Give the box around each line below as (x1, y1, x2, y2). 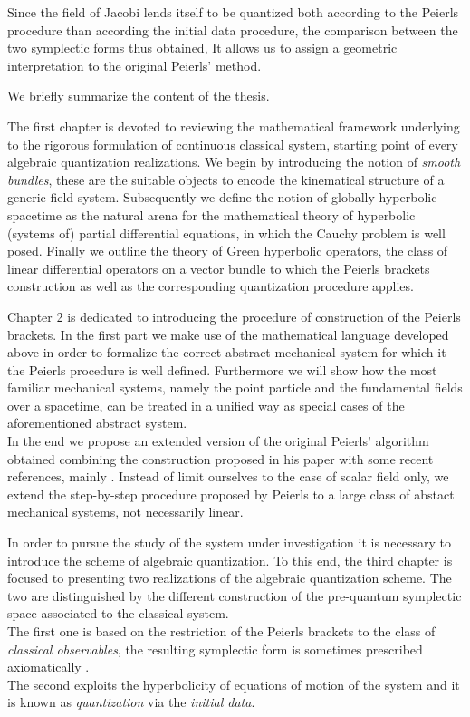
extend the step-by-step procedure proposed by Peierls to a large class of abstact (7, 484, 455, 503)
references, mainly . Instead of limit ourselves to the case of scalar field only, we (7, 467, 449, 486)
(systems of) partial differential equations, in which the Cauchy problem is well (7, 223, 446, 242)
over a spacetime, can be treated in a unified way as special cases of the (7, 395, 405, 414)
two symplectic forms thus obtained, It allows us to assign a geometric (7, 38, 398, 57)
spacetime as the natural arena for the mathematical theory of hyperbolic (7, 205, 416, 224)
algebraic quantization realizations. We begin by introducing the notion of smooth (7, 152, 461, 171)
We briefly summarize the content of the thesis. (7, 86, 270, 105)
